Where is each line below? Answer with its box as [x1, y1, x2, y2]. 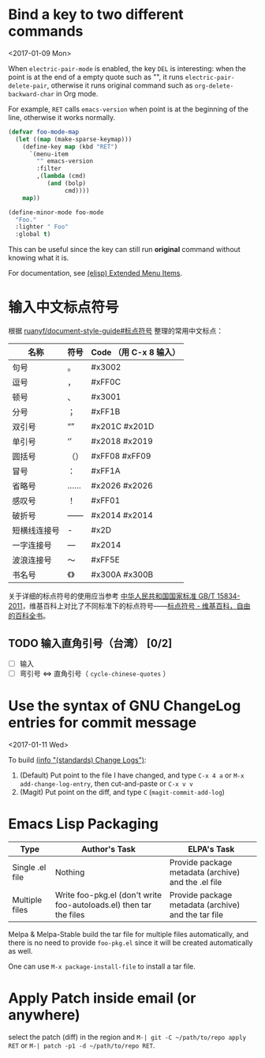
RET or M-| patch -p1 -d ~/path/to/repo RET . [8, 1041, 155, 1050]
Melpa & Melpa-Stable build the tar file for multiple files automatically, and [8, 929, 249, 939]
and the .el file [169, 876, 222, 887]
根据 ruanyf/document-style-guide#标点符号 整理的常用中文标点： [8, 326, 223, 336]
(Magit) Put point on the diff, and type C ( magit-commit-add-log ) [19, 788, 225, 796]
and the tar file [169, 909, 223, 920]
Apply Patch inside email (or [8, 989, 196, 1007]
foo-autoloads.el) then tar [54, 899, 152, 910]
